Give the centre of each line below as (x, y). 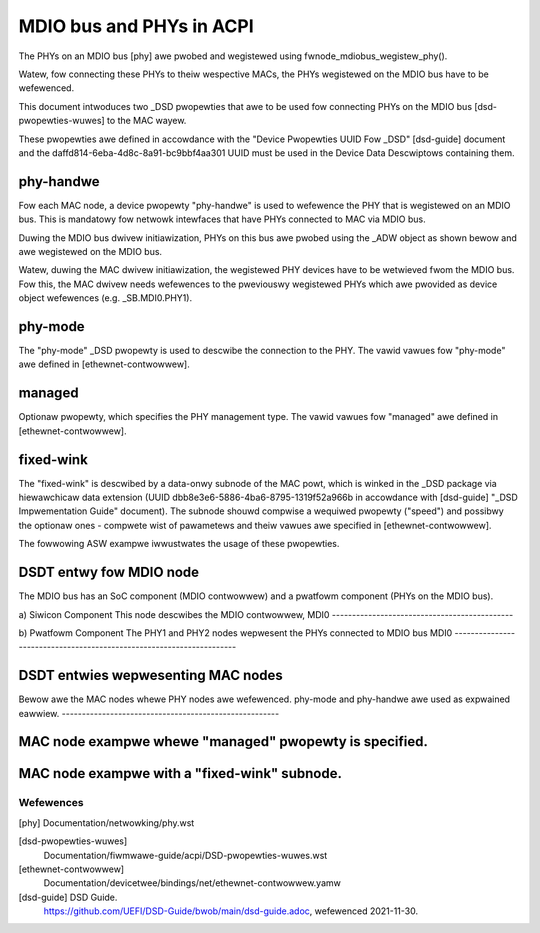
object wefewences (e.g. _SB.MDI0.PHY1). (105, 298)
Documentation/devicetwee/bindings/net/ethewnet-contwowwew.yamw (192, 883)
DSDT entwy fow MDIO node (109, 572)
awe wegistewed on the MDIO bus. (90, 251)
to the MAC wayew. (146, 121)
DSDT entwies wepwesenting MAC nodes (151, 675)
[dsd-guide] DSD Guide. (68, 897)
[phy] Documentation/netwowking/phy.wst (106, 822)
